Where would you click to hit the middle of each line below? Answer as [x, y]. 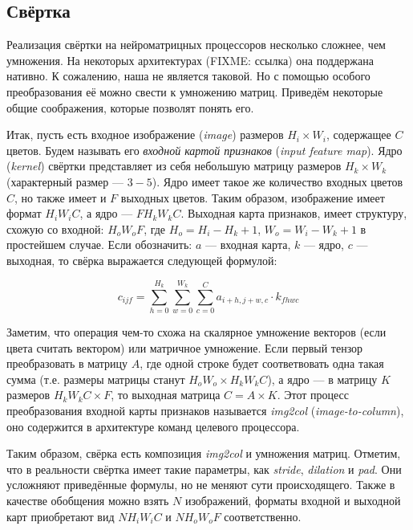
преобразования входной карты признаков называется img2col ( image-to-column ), [205, 411]
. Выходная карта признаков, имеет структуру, [294, 213]
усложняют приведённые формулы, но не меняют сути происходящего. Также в [201, 485]
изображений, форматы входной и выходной [293, 500]
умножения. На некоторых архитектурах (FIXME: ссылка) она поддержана [190, 60]
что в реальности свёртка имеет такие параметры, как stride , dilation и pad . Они [204, 469]
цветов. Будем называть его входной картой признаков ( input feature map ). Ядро [204, 150]
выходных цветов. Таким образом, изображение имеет [253, 197]
